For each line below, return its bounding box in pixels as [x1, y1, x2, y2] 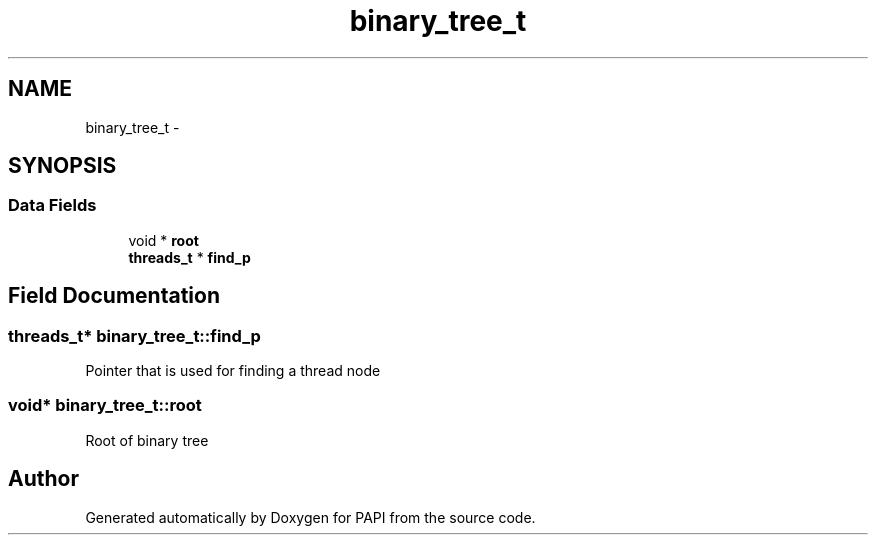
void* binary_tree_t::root [8, 395, 202, 416]
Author [8, 466, 79, 492]
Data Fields [8, 195, 97, 216]
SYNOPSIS [8, 153, 117, 179]
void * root [128, 231, 199, 249]
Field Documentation [8, 283, 220, 309]
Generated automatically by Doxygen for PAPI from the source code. [85, 508, 536, 526]
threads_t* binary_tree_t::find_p [8, 325, 261, 346]
